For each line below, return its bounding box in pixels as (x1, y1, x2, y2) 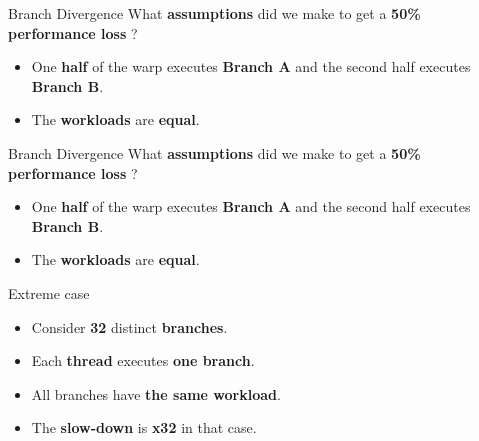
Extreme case (8, 282, 90, 303)
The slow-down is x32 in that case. (31, 417, 257, 438)
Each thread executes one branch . (31, 350, 255, 371)
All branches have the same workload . (31, 383, 281, 404)
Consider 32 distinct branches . (31, 316, 228, 337)
